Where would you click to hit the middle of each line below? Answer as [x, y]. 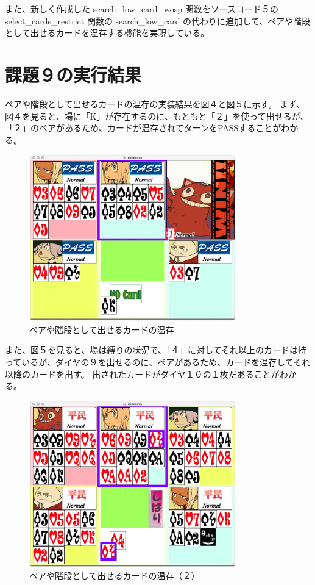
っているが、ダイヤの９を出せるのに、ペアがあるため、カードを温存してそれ [158, 362]
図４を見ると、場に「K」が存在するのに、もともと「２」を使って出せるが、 [157, 116]
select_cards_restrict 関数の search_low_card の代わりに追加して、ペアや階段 [158, 20]
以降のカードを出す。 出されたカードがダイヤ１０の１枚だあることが [142, 374]
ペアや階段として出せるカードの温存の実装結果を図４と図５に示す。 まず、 [155, 103]
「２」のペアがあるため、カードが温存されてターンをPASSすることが [143, 128]
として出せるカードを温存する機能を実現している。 [107, 33]
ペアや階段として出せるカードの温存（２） [115, 576]
